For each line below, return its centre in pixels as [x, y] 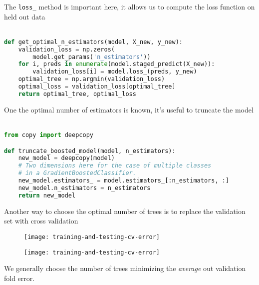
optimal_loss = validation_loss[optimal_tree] [97, 87]
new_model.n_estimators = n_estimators [84, 188]
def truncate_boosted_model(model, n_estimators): [90, 151]
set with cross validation [41, 221]
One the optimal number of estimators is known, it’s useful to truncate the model [129, 109]
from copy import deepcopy [49, 135]
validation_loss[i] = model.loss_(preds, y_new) [115, 72]
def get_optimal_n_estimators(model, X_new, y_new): [93, 42]
